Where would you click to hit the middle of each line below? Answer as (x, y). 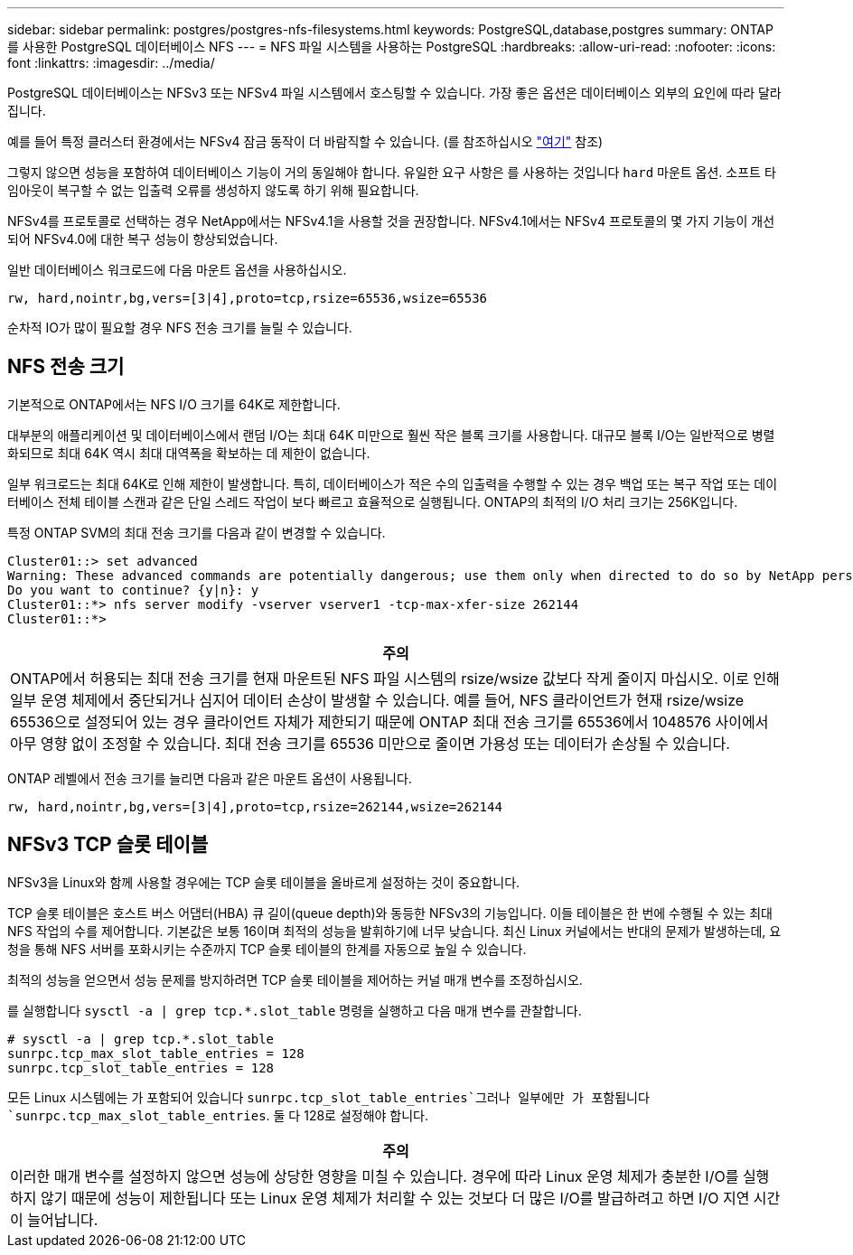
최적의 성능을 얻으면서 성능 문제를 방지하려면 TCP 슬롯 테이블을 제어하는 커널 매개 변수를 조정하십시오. (295, 979)
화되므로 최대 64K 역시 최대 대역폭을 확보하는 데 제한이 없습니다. (189, 453)
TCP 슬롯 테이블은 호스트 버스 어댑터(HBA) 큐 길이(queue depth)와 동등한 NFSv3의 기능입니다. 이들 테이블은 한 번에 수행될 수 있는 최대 (390, 913)
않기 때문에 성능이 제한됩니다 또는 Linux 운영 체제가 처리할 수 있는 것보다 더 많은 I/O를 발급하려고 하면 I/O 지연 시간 (410, 1198)
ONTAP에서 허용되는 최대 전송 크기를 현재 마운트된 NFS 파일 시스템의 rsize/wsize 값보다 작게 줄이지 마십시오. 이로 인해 (395, 678)
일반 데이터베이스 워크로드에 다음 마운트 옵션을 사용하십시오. (177, 270)
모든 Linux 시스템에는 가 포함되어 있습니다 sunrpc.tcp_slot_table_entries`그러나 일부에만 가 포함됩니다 (328, 1097)
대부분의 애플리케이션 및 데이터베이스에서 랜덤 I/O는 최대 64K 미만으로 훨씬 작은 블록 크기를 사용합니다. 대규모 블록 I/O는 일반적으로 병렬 (391, 435)
